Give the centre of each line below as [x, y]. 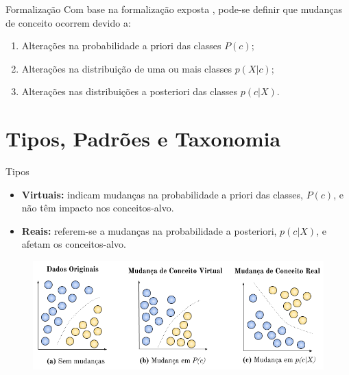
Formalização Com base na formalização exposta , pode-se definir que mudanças [174, 9]
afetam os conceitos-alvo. [74, 244]
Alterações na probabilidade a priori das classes [121, 46]
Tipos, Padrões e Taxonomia [143, 139]
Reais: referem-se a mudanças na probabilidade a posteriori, [149, 230]
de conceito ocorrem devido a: [68, 22]
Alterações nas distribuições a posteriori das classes [130, 91]
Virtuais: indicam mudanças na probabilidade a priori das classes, [162, 194]
